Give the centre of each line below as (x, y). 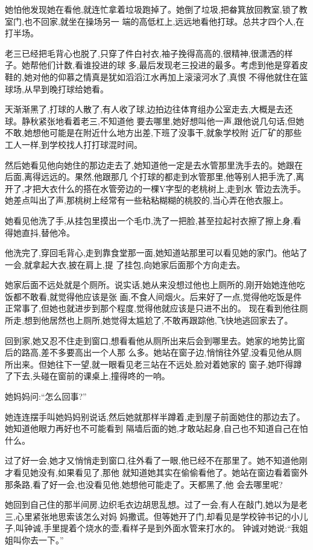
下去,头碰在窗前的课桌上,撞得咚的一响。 (91, 376)
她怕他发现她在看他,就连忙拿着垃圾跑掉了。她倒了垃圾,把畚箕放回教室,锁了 (152, 9)
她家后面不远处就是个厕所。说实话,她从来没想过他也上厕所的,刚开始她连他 (151, 285)
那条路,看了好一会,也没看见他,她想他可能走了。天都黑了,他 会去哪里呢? (144, 484)
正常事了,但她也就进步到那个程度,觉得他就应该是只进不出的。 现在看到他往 (152, 308)
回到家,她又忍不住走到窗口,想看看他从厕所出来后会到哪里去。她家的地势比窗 (155, 340)
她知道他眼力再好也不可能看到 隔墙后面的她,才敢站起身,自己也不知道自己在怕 (156, 428)
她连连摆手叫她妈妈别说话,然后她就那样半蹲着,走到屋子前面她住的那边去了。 (155, 416)
